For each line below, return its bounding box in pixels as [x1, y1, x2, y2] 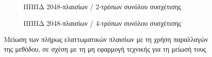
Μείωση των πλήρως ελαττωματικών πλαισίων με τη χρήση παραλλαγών [4, 34, 208, 44]
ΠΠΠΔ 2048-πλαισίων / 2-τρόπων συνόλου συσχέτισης [23, 1, 181, 11]
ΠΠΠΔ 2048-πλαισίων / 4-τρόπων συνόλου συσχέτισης [23, 18, 181, 28]
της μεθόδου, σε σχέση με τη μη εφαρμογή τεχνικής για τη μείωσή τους [4, 43, 206, 54]
